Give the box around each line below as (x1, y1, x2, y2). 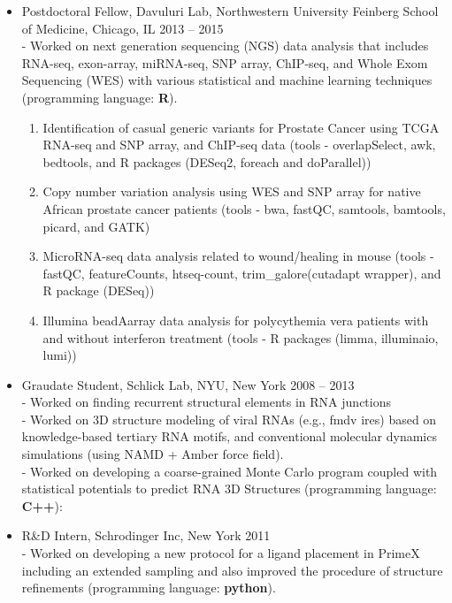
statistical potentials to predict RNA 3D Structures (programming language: (21, 479, 437, 498)
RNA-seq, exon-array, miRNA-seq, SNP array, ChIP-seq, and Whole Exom (21, 53, 428, 72)
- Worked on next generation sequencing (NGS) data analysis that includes (21, 36, 429, 55)
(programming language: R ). (21, 88, 178, 106)
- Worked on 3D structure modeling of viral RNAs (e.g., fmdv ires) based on (21, 409, 437, 428)
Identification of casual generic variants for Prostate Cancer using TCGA (42, 118, 440, 136)
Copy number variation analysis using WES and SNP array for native (42, 182, 421, 201)
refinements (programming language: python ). (21, 578, 276, 597)
